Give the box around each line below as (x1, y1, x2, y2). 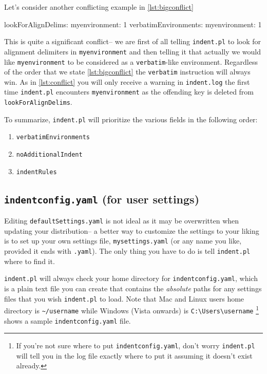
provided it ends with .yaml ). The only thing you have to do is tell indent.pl (4, 246, 251, 256)
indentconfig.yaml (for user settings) (4, 191, 200, 207)
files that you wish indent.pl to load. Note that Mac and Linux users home (4, 293, 244, 304)
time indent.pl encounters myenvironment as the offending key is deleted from (4, 86, 254, 97)
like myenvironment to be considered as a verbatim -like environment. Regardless (4, 56, 258, 67)
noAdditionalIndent (16, 151, 83, 159)
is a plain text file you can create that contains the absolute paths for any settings (4, 283, 262, 293)
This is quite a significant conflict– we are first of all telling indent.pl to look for (4, 36, 261, 47)
